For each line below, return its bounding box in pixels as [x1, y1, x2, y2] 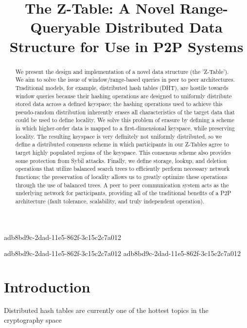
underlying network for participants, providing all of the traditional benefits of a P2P [15, 189, 231, 197]
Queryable [30, 17, 100, 37]
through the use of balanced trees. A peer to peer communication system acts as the [15, 181, 229, 189]
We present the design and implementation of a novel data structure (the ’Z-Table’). [15, 67, 229, 75]
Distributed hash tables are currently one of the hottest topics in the [4, 305, 209, 315]
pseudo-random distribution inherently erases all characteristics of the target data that [15, 108, 235, 116]
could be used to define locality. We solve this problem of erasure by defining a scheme [15, 116, 234, 124]
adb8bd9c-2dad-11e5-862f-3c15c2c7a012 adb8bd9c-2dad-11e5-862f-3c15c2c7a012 [4, 248, 241, 258]
